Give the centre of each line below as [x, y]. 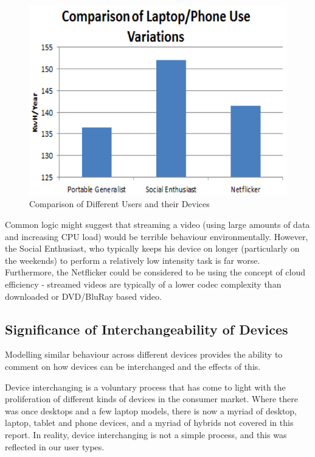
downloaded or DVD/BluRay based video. [83, 296]
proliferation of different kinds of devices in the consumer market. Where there [151, 399]
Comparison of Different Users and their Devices [119, 204]
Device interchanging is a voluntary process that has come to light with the [145, 387]
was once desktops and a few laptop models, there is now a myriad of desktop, [151, 410]
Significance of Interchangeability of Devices [147, 329]
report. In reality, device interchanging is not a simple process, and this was [146, 434]
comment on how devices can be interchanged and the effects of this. [133, 366]
